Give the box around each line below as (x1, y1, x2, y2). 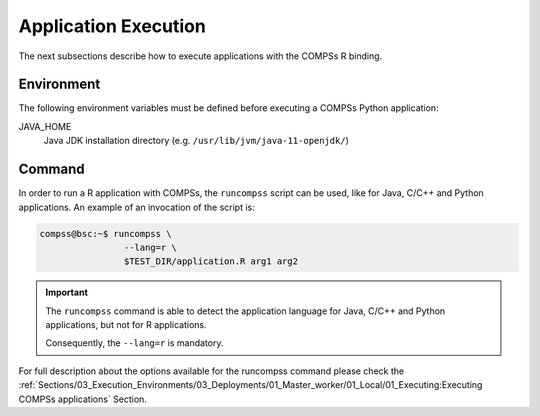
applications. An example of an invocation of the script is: (18, 201, 255, 213)
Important (45, 286, 89, 299)
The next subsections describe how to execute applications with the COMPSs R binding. (18, 50, 383, 62)
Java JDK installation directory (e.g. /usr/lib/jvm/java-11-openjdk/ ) (43, 135, 350, 147)
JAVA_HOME (18, 120, 72, 132)
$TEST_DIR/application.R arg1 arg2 (123, 256, 299, 267)
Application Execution (18, 15, 207, 37)
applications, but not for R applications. (45, 319, 207, 331)
